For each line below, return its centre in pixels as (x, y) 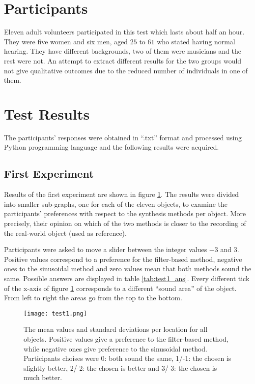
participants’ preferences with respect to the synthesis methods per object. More (125, 213)
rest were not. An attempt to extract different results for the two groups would (123, 60)
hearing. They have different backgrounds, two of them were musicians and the (123, 51)
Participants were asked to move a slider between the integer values (106, 249)
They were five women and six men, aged (66, 41)
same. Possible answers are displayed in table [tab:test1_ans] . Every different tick (127, 278)
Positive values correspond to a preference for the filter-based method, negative (123, 259)
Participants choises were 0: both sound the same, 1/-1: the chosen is (127, 358)
